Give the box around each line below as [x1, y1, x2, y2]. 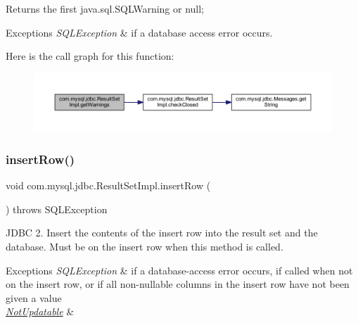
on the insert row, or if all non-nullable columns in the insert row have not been [6, 277, 350, 291]
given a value [6, 290, 62, 305]
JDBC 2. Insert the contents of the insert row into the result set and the [6, 225, 318, 240]
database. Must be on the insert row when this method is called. [6, 239, 283, 254]
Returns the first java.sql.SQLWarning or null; [6, 1, 205, 15]
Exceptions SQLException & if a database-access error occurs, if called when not [6, 262, 353, 277]
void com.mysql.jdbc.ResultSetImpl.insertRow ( [6, 178, 211, 193]
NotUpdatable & [6, 304, 75, 319]
